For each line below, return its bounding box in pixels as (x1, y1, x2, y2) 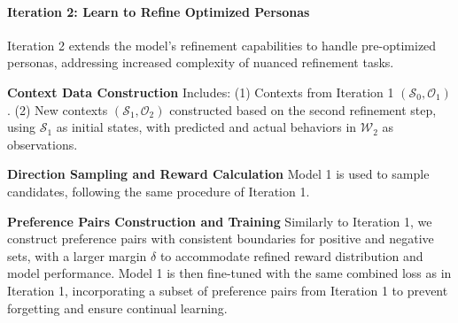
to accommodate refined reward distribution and (159, 246, 423, 265)
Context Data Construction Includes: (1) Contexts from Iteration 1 (7, 82, 394, 101)
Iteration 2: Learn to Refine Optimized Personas (7, 2, 310, 20)
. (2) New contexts (7, 100, 108, 119)
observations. (7, 135, 78, 153)
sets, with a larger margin (7, 246, 147, 265)
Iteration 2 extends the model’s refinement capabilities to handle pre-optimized (7, 35, 437, 54)
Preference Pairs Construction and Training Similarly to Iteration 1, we (7, 211, 432, 230)
